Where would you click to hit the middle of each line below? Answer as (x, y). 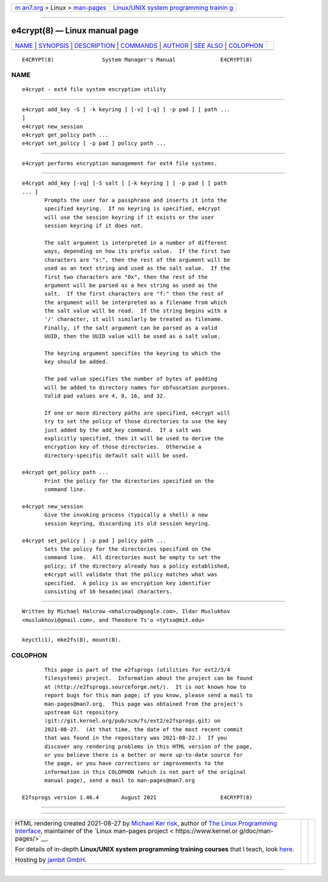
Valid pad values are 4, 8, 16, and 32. (105, 396)
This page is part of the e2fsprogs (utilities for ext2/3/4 (137, 670)
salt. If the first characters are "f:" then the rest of (134, 294)
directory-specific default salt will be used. (117, 455)
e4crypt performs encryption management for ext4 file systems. (120, 163)
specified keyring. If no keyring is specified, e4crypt (133, 209)
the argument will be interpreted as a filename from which (136, 302)
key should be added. (77, 362)
